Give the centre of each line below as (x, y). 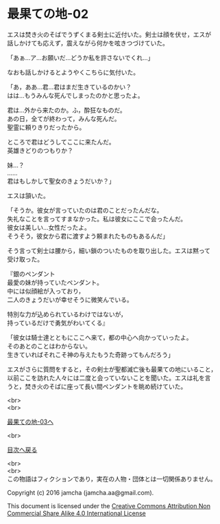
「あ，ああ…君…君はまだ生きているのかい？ (70, 87)
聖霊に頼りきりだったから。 (46, 127)
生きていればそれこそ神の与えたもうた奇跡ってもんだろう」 (91, 354)
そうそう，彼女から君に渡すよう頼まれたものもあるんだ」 (88, 236)
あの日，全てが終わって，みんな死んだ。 (64, 118)
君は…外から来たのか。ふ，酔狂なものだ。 (67, 110)
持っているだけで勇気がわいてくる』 (58, 323)
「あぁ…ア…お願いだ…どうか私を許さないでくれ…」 (81, 57)
